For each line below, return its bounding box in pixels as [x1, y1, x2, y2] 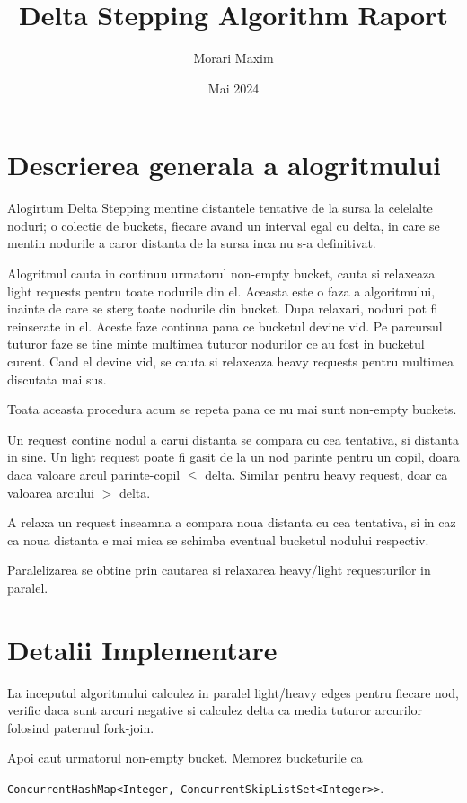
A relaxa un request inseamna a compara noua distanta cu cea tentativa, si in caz [7, 513, 456, 532]
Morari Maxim [193, 49, 274, 67]
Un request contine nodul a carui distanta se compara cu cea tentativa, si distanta [7, 429, 459, 448]
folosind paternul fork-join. [7, 718, 154, 737]
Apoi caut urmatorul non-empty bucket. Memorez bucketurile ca [7, 748, 363, 767]
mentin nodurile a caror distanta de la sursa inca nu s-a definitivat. [7, 234, 376, 252]
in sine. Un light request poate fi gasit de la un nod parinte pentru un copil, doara [7, 447, 460, 466]
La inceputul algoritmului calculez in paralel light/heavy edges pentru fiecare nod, [7, 683, 459, 702]
